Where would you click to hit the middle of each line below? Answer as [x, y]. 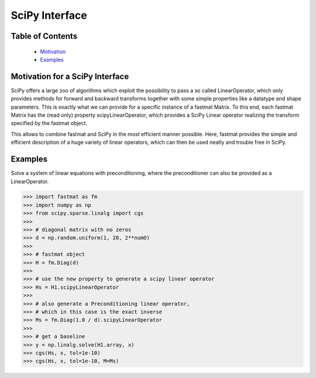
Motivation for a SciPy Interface [70, 76]
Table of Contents [44, 36]
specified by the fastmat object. [49, 123]
